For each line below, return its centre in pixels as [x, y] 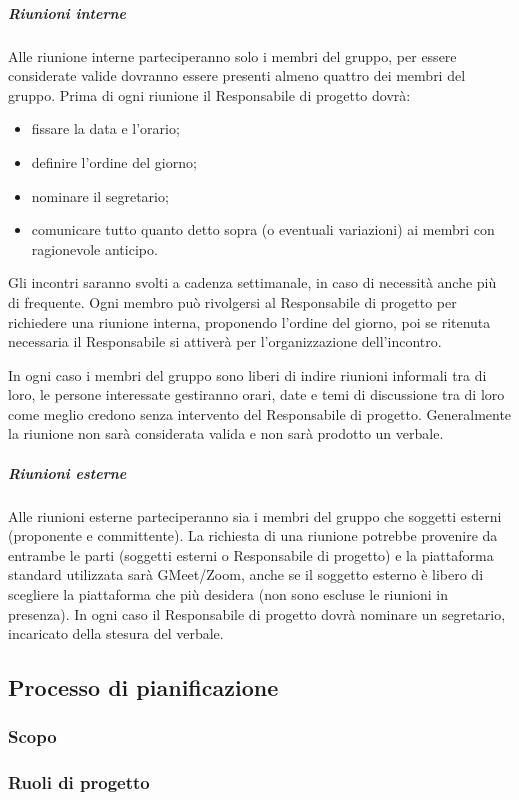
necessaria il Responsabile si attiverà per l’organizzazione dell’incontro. [225, 341]
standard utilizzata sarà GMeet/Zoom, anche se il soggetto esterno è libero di [246, 574]
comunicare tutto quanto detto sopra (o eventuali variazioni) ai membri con [263, 229]
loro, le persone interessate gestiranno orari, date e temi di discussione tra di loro [256, 394]
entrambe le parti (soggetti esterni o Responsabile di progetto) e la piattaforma [251, 554]
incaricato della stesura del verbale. [116, 633]
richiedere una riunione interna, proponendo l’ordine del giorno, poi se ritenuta [249, 321]
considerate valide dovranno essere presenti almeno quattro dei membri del [237, 75]
